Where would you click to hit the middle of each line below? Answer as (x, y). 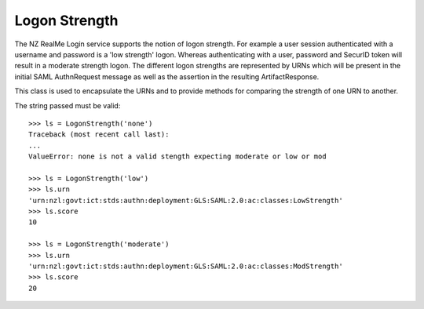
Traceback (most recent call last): (99, 135)
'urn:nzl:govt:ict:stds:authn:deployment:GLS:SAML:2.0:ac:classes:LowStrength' (186, 200)
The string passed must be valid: (68, 105)
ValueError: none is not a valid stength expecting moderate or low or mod (177, 156)
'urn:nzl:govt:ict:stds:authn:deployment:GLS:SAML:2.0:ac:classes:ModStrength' (186, 266)
